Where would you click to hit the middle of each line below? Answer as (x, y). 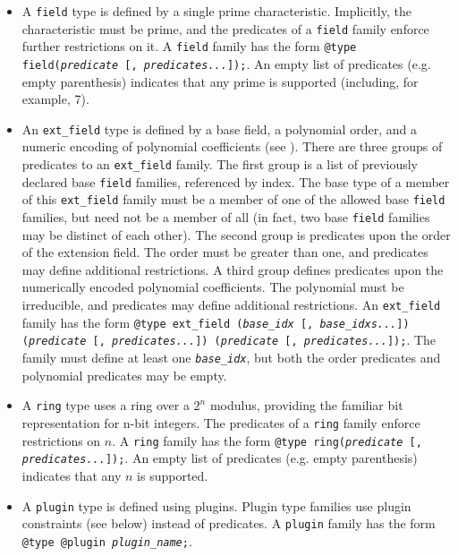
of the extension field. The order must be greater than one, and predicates (225, 252)
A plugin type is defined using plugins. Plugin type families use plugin (216, 505)
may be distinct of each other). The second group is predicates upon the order (236, 234)
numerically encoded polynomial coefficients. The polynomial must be (213, 287)
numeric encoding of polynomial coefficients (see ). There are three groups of (232, 146)
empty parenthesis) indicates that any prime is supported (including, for (220, 81)
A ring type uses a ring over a (106, 405)
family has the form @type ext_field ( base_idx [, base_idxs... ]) (216, 322)
